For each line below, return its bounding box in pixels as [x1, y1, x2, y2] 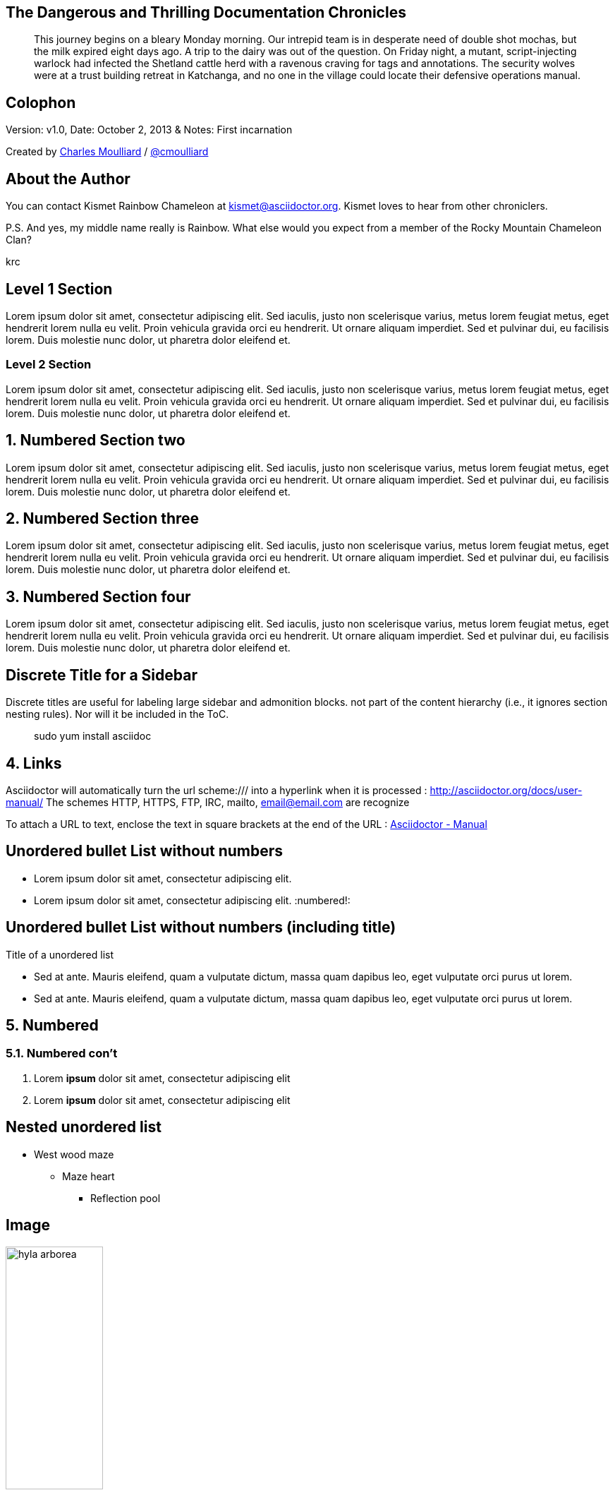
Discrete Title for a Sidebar [6, 666, 197, 684]
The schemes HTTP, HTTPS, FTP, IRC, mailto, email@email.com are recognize [45, 795, 410, 808]
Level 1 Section [6, 280, 113, 298]
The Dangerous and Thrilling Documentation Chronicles [6, 4, 406, 21]
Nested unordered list [6, 1118, 162, 1136]
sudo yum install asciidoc [34, 730, 152, 743]
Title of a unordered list [6, 948, 114, 961]
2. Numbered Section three [6, 509, 200, 527]
